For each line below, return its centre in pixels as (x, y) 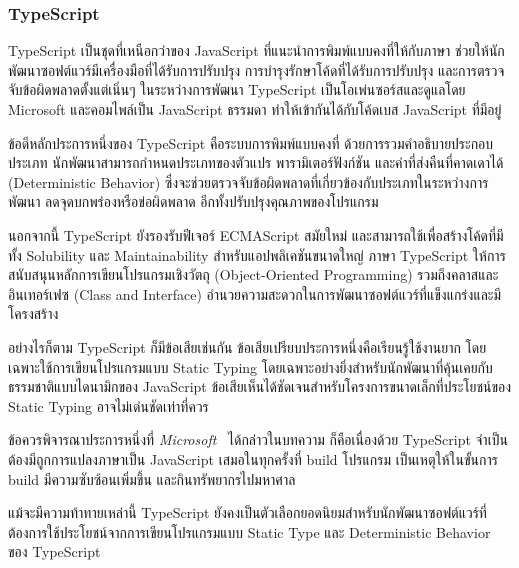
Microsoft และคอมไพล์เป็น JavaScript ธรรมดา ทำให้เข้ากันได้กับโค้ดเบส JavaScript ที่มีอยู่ (255, 109)
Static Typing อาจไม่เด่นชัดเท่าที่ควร (108, 405)
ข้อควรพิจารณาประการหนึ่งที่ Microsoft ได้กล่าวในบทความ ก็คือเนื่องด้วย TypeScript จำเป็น (258, 439)
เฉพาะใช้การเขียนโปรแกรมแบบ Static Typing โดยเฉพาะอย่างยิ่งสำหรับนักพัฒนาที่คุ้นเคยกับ (250, 366)
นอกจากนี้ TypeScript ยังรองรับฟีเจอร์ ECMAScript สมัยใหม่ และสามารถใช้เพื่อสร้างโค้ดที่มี (256, 234)
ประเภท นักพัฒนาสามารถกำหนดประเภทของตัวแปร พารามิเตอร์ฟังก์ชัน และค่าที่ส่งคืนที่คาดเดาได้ (256, 162)
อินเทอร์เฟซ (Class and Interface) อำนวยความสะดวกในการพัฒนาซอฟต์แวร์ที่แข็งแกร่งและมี (255, 293)
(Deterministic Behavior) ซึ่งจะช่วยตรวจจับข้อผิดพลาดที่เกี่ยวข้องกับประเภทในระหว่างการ (248, 181)
